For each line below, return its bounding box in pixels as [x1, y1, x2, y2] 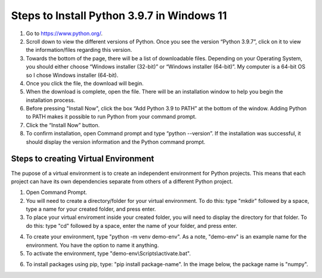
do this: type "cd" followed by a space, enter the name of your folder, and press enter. [26, 222, 238, 229]
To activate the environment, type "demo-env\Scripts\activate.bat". [26, 250, 191, 257]
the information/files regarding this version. [26, 47, 132, 54]
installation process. [26, 96, 76, 104]
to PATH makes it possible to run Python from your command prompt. [26, 113, 197, 121]
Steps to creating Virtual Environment [11, 154, 154, 164]
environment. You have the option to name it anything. [26, 242, 159, 249]
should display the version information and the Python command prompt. [26, 138, 206, 146]
